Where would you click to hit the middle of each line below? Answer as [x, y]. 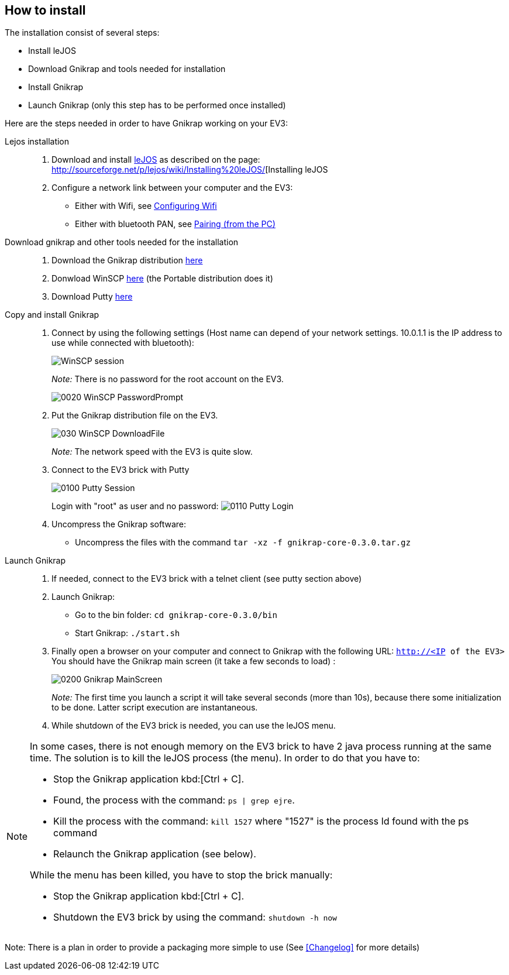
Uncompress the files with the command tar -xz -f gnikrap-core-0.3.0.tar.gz [243, 543]
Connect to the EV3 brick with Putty [121, 470]
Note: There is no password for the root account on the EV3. [168, 379]
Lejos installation [37, 142]
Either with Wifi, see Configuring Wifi [146, 206]
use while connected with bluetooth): [123, 343]
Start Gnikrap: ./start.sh [128, 633]
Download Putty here [92, 297]
